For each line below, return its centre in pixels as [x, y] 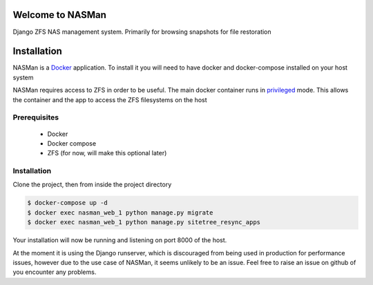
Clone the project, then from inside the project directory [92, 185]
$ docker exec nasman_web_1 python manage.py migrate [120, 213]
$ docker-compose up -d [68, 203]
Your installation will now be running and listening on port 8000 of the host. [120, 240]
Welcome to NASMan [60, 15]
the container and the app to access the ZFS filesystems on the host [110, 99]
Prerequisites [36, 117]
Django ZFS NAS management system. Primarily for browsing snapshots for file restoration [142, 32]
